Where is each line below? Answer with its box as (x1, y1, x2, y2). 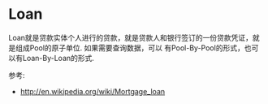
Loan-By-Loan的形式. (22, 53, 95, 63)
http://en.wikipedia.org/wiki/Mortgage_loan (19, 86, 166, 96)
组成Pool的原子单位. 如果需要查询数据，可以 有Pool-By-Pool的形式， (15, 42, 245, 53)
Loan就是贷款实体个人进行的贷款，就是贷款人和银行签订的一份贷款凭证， (8, 32, 253, 42)
